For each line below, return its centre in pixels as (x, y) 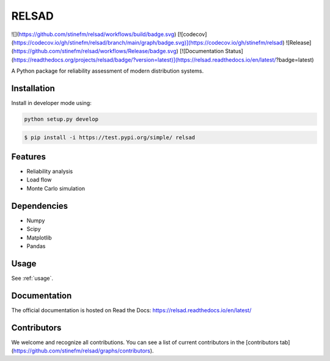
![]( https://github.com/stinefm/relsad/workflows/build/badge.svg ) (94, 34)
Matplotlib (39, 238)
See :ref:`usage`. (32, 278)
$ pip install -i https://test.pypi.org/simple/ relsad (110, 137)
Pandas (36, 246)
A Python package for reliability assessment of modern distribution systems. (108, 71)
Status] (234, 51)
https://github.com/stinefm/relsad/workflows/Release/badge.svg (95, 51)
